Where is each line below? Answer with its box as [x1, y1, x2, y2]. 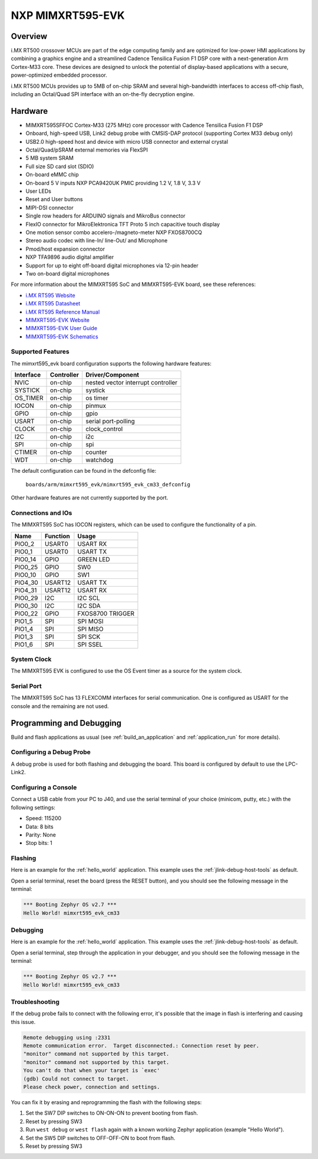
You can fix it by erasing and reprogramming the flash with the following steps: [11, 1098, 202, 1105]
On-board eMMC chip [25, 171, 79, 178]
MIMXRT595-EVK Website [25, 316, 90, 324]
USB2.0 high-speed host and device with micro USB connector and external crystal [25, 138, 228, 145]
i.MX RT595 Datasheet [25, 300, 81, 307]
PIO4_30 [14, 578, 38, 587]
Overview [11, 31, 48, 41]
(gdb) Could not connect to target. [23, 1075, 130, 1082]
